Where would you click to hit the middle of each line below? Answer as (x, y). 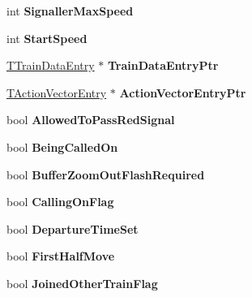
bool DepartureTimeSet (73, 228)
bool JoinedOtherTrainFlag (82, 283)
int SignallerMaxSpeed (70, 11)
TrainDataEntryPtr (163, 65)
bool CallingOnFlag (60, 202)
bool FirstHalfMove (61, 256)
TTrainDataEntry (51, 65)
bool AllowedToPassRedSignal (91, 120)
